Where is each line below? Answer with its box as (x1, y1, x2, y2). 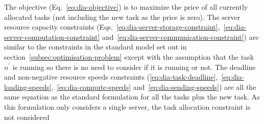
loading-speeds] (4, 81, 52, 92)
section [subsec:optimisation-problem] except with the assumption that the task (4, 51, 254, 62)
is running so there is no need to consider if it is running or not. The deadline (12, 61, 256, 72)
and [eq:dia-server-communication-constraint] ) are (102, 31, 259, 42)
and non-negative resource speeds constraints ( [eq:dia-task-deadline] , (4, 71, 218, 82)
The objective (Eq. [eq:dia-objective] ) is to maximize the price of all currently (4, 2, 248, 12)
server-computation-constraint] (4, 31, 100, 42)
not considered (4, 111, 50, 122)
